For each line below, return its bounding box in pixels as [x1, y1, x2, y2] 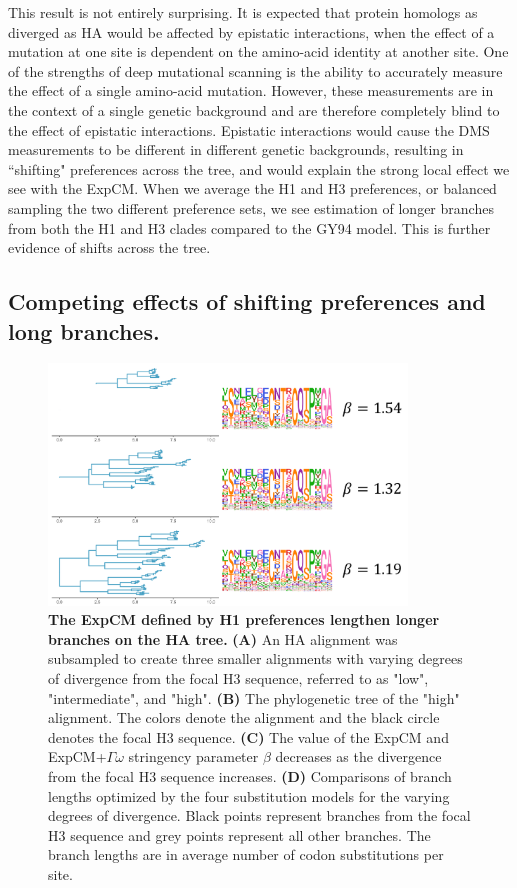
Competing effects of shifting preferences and [8, 286, 486, 317]
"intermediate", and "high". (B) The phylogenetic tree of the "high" [48, 687, 460, 708]
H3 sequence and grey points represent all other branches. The [48, 824, 431, 845]
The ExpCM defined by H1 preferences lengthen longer [48, 609, 440, 630]
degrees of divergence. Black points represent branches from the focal [48, 805, 471, 826]
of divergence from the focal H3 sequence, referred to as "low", [48, 668, 429, 689]
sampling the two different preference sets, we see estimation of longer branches [8, 197, 494, 218]
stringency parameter [128, 746, 259, 767]
